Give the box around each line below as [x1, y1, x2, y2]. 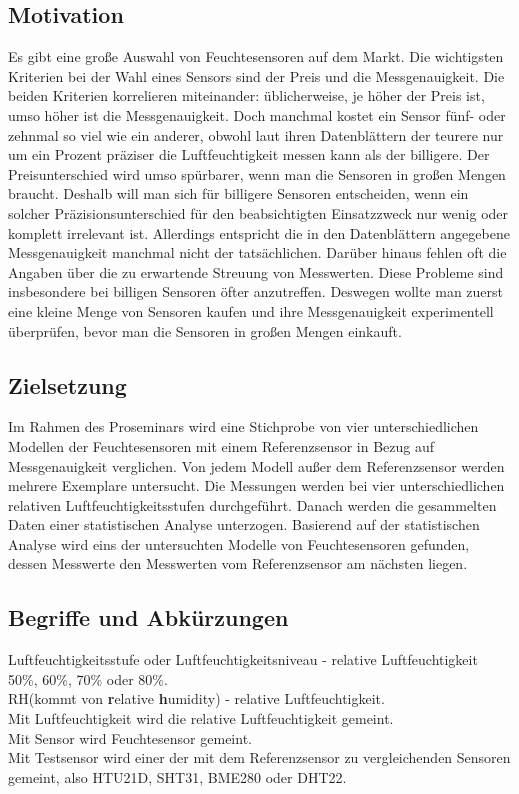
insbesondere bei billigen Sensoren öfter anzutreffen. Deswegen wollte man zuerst [8, 281, 504, 302]
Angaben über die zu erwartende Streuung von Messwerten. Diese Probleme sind [8, 261, 504, 282]
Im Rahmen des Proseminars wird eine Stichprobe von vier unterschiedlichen [8, 416, 479, 437]
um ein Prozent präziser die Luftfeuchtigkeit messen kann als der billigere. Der [8, 144, 490, 165]
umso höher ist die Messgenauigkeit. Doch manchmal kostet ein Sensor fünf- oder [8, 104, 506, 125]
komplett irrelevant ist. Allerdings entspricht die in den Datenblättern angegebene [8, 222, 510, 243]
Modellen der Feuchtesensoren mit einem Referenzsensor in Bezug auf [8, 435, 435, 456]
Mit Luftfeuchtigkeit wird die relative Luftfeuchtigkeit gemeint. [8, 708, 394, 729]
